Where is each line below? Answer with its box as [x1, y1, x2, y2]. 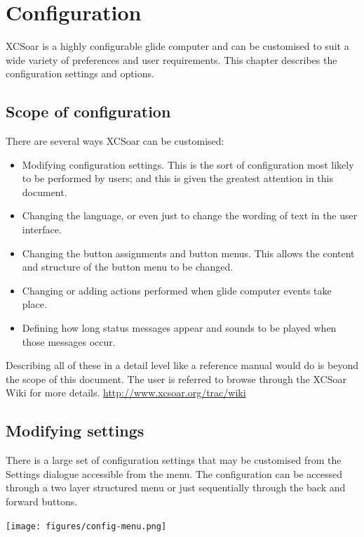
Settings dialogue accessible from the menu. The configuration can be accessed [6, 466, 342, 481]
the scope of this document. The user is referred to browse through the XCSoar [6, 371, 346, 386]
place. [22, 297, 47, 311]
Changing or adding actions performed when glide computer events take [22, 283, 332, 297]
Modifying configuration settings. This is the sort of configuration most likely [22, 157, 354, 172]
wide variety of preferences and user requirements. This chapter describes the [6, 52, 337, 67]
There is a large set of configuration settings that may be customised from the [6, 453, 342, 467]
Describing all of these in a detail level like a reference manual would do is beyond [6, 358, 358, 373]
